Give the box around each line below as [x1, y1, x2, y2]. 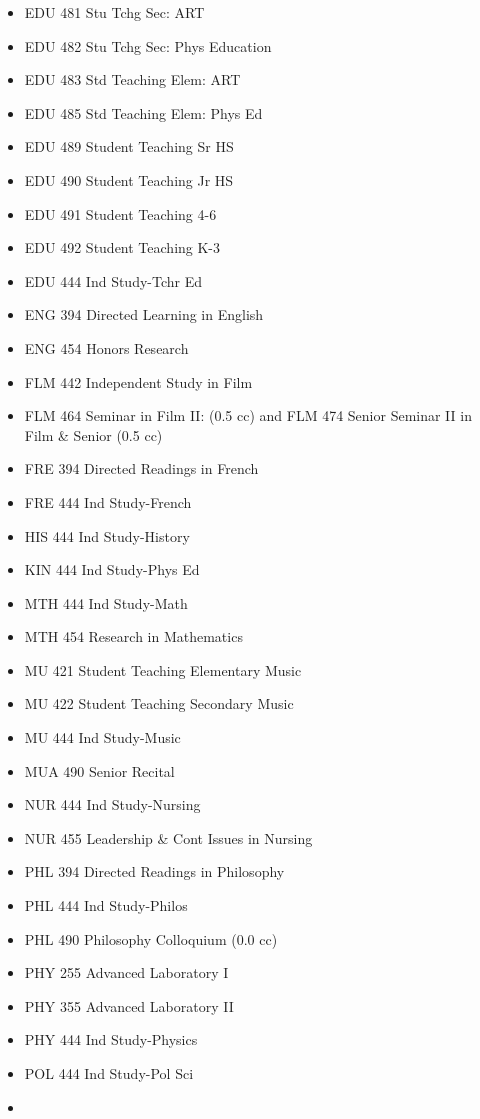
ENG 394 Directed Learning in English [24, 304, 264, 325]
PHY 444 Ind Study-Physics [24, 1029, 198, 1050]
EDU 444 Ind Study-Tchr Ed [24, 270, 203, 291]
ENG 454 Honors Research [24, 337, 189, 358]
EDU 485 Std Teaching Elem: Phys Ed [24, 102, 263, 123]
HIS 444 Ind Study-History [24, 525, 190, 546]
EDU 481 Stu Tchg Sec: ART [24, 2, 205, 22]
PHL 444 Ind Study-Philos [24, 895, 188, 916]
